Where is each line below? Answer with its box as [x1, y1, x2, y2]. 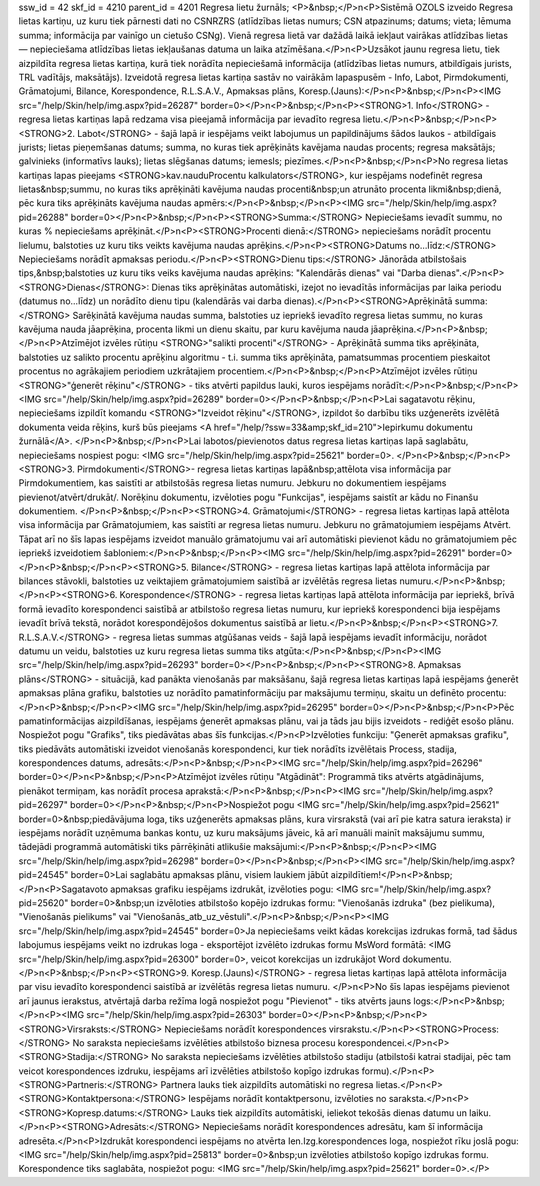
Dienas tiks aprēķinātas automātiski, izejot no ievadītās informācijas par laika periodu [151, 281, 502, 293]
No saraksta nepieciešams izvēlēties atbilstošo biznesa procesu [72, 1036, 336, 1049]
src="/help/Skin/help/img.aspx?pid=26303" [86, 1009, 267, 1021]
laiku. [468, 1106, 492, 1119]
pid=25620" [18, 897, 69, 909]
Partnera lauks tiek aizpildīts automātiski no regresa [160, 1079, 374, 1091]
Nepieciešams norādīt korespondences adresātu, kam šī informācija [202, 1121, 484, 1133]
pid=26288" [18, 211, 69, 223]
